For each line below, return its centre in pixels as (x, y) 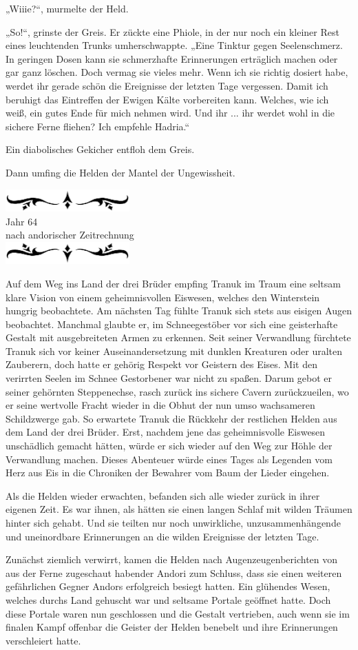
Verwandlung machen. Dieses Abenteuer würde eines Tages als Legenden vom (169, 459)
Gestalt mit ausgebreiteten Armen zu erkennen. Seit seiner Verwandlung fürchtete (178, 337)
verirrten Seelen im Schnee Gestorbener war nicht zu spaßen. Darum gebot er (169, 378)
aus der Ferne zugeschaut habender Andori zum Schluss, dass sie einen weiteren (174, 572)
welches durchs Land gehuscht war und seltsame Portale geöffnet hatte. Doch (168, 599)
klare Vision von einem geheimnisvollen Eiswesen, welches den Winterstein (163, 297)
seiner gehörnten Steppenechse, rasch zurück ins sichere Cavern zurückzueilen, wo (177, 391)
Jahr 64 (22, 221)
